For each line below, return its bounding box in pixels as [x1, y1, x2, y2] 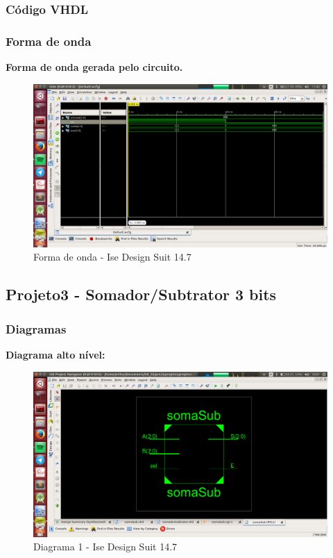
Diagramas [6, 320, 67, 337]
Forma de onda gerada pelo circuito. [6, 60, 183, 74]
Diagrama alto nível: [6, 347, 105, 362]
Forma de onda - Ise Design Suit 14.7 [33, 249, 191, 264]
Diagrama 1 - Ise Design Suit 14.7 [33, 539, 178, 554]
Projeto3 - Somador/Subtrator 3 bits [6, 284, 277, 305]
